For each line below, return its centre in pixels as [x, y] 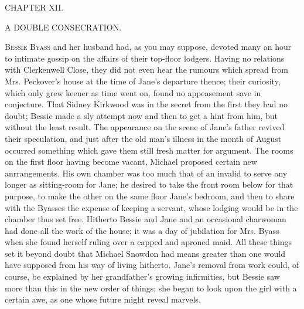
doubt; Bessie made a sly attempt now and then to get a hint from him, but [141, 115]
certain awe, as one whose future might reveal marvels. [103, 299]
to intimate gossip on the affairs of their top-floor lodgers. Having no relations [145, 58]
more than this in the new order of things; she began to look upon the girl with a [151, 288]
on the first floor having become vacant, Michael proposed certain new [131, 162]
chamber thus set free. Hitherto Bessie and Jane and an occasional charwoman [146, 219]
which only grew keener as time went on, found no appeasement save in [133, 92]
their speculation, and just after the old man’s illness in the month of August [143, 138]
